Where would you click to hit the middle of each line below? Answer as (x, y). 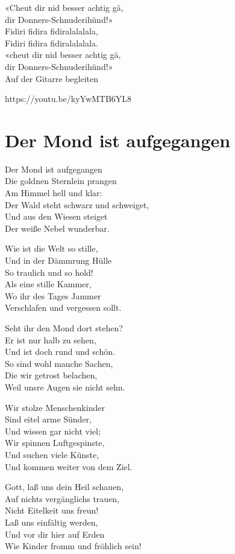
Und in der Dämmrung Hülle (58, 260)
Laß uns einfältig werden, (52, 522)
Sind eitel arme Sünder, (48, 419)
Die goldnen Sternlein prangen (61, 181)
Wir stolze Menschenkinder (55, 407)
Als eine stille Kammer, (48, 284)
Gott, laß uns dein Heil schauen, (64, 487)
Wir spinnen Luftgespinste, (55, 443)
